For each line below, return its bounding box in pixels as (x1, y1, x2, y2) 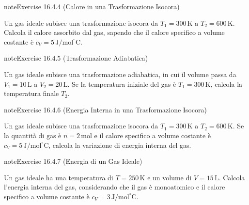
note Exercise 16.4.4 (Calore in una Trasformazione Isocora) (4, 1, 180, 11)
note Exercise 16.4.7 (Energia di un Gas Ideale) (4, 156, 142, 166)
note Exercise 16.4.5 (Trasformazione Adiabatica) (4, 53, 148, 63)
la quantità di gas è (4, 130, 62, 140)
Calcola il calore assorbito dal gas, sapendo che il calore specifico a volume (4, 27, 225, 37)
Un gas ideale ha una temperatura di (4, 172, 113, 182)
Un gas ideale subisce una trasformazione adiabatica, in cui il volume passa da (4, 69, 236, 79)
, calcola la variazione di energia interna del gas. (48, 140, 191, 150)
